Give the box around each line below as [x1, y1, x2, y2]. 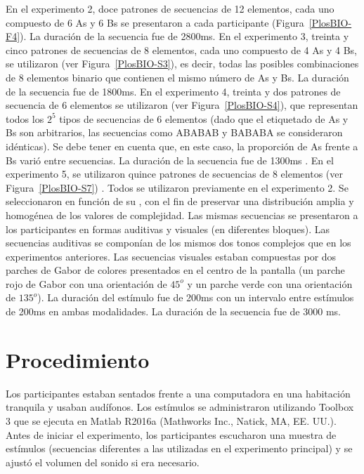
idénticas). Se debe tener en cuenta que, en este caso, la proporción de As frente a [6, 138, 358, 153]
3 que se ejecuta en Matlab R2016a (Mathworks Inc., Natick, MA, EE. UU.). [6, 413, 337, 428]
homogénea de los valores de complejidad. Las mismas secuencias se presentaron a [6, 207, 358, 222]
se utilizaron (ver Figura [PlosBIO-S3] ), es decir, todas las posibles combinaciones [6, 56, 359, 71]
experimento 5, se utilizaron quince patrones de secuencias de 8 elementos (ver [6, 166, 343, 181]
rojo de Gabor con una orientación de [6, 276, 167, 291]
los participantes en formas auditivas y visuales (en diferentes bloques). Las [6, 221, 330, 236]
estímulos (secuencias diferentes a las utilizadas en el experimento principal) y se [6, 441, 353, 456]
